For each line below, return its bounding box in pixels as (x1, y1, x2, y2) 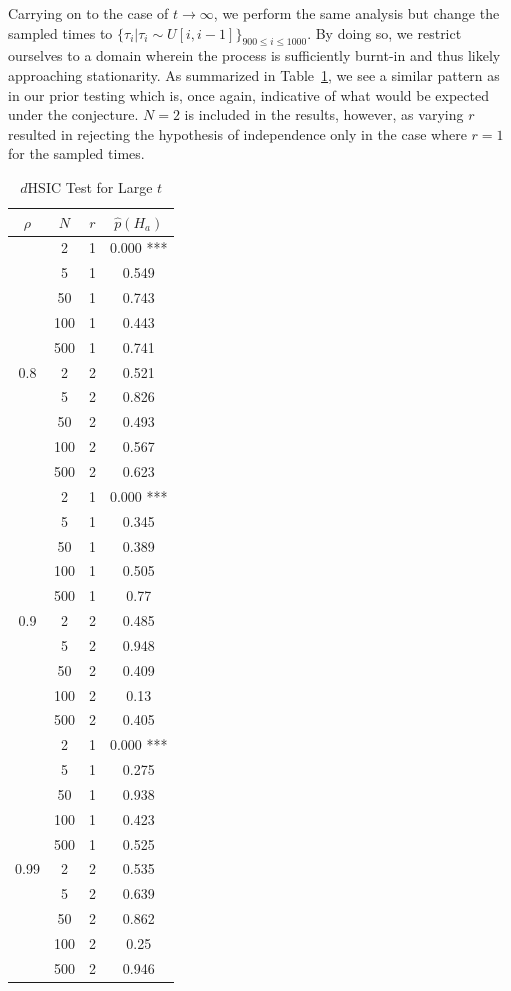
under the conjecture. (8, 104, 139, 125)
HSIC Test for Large (27, 176, 153, 197)
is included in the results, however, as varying (184, 104, 464, 125)
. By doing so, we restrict (307, 22, 462, 43)
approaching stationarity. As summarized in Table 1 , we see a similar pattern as (8, 64, 500, 85)
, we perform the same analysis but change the (213, 3, 500, 23)
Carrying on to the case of (8, 3, 169, 23)
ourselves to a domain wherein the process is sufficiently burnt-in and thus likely (8, 45, 501, 66)
